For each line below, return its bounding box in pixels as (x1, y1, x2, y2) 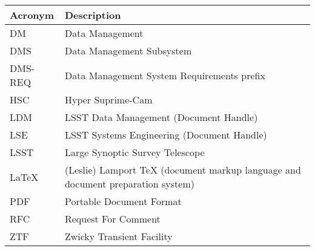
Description (64, 8, 121, 22)
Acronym (10, 8, 55, 22)
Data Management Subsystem (64, 44, 192, 57)
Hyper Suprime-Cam (64, 93, 153, 106)
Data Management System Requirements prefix (64, 68, 265, 82)
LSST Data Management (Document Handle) (64, 110, 258, 124)
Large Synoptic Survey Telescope (64, 145, 205, 159)
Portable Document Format (64, 194, 182, 208)
